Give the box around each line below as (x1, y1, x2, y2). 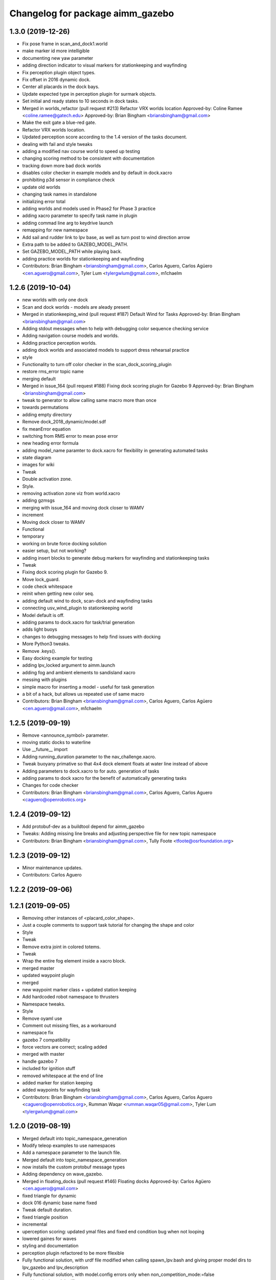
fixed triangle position (22, 1214, 68, 1220)
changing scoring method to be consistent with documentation (22, 155, 155, 161)
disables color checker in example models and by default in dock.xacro (22, 169, 172, 176)
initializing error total (22, 198, 66, 204)
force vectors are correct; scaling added (22, 1044, 107, 1050)
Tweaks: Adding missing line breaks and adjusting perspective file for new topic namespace (22, 830, 217, 837)
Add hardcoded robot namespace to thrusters (22, 994, 119, 1000)
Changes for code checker (22, 782, 79, 788)
